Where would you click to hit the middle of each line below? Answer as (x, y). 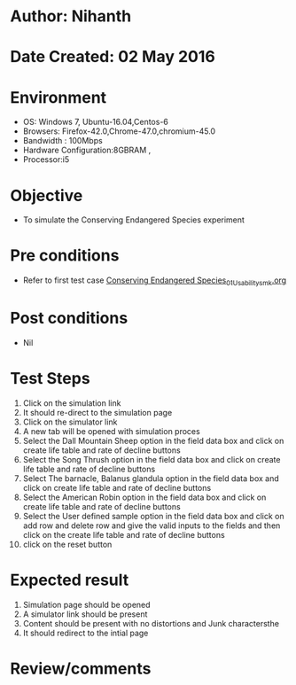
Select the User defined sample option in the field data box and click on (153, 516)
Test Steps (51, 379)
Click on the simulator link (70, 422)
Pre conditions (65, 256)
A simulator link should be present (85, 614)
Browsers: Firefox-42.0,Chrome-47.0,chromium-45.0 (119, 131)
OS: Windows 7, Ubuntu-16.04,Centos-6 (96, 122)
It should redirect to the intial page (86, 633)
